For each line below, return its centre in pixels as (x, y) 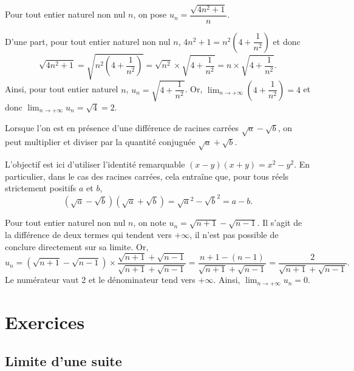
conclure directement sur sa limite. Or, (77, 246)
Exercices (45, 322)
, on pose (150, 14)
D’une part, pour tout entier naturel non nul (88, 41)
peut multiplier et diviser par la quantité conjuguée (100, 142)
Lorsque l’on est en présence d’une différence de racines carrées (122, 128)
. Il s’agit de (280, 223)
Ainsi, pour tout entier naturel (62, 89)
